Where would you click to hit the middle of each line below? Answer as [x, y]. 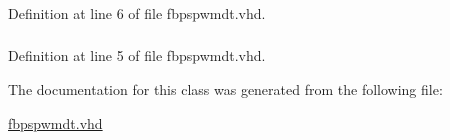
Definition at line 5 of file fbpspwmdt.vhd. [137, 55]
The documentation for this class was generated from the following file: [225, 89]
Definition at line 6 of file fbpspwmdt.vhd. [137, 12]
